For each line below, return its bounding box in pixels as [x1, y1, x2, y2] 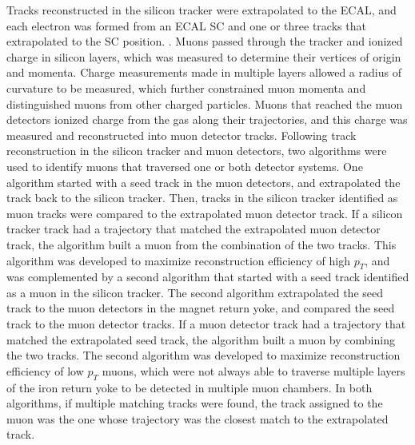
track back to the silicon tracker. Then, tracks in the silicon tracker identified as [6, 189, 398, 206]
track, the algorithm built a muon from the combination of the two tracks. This [6, 236, 397, 252]
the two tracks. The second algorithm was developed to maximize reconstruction [6, 347, 401, 364]
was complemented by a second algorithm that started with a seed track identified [6, 268, 409, 285]
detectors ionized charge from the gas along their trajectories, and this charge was [6, 111, 408, 128]
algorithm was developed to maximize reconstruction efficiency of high [6, 252, 350, 268]
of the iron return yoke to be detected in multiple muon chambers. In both [6, 379, 373, 395]
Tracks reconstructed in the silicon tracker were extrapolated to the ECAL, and [6, 2, 397, 18]
